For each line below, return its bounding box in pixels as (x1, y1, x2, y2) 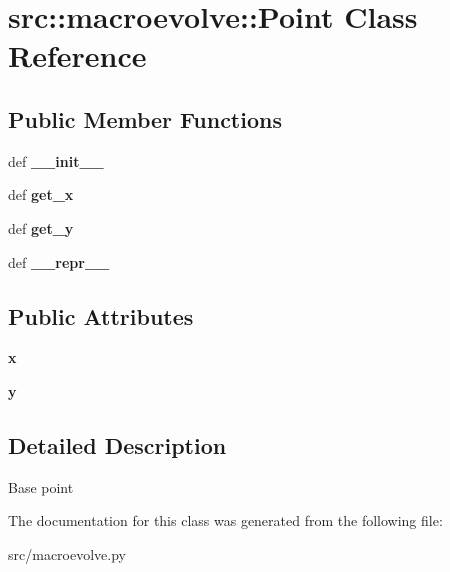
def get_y (8, 217, 74, 238)
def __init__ (8, 150, 104, 171)
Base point (8, 476, 74, 497)
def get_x (8, 184, 74, 205)
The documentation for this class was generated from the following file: (8, 510, 443, 531)
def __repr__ (8, 251, 110, 272)
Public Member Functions (8, 103, 282, 134)
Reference (8, 35, 147, 76)
